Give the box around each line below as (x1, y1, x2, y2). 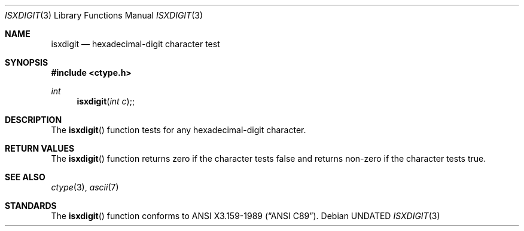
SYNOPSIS (5, 57, 48, 67)
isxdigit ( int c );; (77, 96, 135, 106)
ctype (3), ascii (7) (51, 182, 119, 192)
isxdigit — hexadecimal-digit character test (51, 39, 220, 49)
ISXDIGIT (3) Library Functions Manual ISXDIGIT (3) (5, 10, 203, 20)
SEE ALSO (5, 172, 45, 182)
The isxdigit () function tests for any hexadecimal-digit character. (51, 125, 306, 135)
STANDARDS (5, 201, 57, 211)
